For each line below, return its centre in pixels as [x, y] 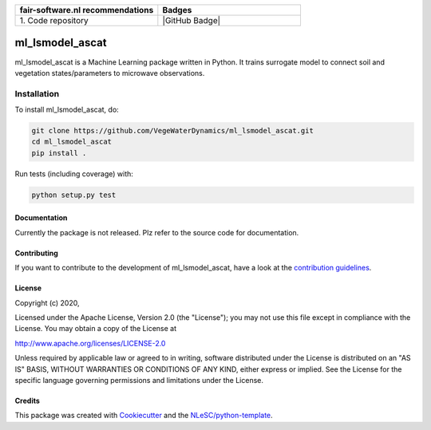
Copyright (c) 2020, [47, 302]
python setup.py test [74, 195]
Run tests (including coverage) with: [74, 174]
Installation [37, 93]
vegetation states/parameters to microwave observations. [110, 73]
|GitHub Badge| [192, 20]
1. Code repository [54, 20]
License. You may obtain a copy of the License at [96, 329]
